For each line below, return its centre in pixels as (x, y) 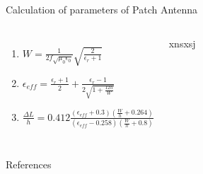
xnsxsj (182, 43)
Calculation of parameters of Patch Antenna (102, 9)
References (29, 164)
